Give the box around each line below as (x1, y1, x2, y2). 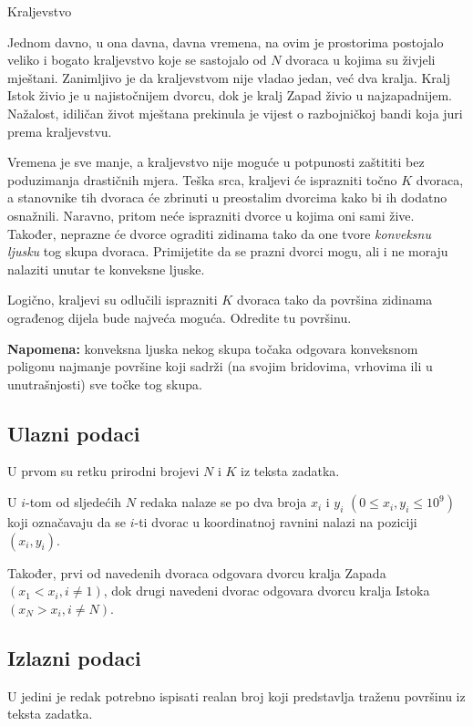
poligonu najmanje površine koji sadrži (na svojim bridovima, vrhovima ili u (7, 357, 433, 376)
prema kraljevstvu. (7, 121, 112, 140)
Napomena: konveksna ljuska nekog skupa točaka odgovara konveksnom (7, 338, 418, 358)
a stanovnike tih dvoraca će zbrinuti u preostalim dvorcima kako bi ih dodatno (7, 188, 447, 207)
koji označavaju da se (7, 513, 126, 532)
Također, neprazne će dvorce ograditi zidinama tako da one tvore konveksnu (7, 223, 431, 243)
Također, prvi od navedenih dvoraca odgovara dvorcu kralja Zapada (7, 563, 386, 582)
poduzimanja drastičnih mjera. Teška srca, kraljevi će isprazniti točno (7, 170, 397, 189)
